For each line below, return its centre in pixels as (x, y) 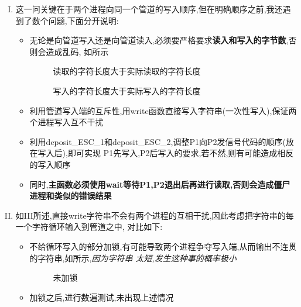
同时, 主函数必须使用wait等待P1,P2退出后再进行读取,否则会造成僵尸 (160, 184)
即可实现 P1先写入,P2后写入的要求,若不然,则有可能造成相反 (181, 153)
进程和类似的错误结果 (71, 196)
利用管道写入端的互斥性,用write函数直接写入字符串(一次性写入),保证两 (163, 110)
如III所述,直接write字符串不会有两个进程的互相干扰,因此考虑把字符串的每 (155, 215)
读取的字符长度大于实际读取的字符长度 (127, 71)
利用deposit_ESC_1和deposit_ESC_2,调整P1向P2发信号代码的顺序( (158, 141)
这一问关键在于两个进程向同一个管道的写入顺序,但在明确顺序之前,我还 (149, 9)
